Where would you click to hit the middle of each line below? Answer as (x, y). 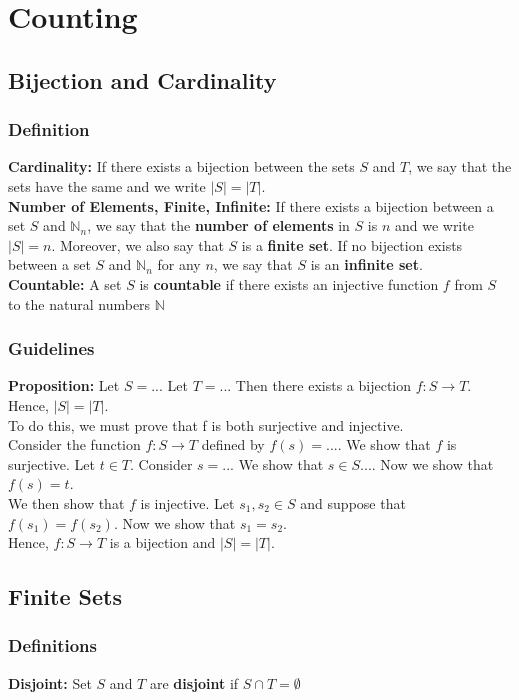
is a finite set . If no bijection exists (352, 244)
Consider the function (74, 444)
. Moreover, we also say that (137, 244)
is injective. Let (187, 502)
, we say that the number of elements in (218, 225)
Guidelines (51, 348)
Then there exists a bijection (323, 385)
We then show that (66, 502)
